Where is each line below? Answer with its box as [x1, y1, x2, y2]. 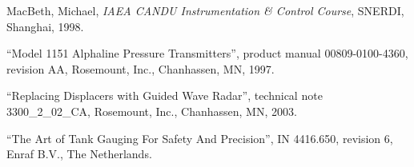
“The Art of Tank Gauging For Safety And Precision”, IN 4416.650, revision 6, [6, 129, 393, 146]
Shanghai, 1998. [6, 18, 84, 34]
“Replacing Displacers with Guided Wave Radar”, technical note [6, 87, 323, 104]
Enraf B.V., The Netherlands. [6, 145, 152, 162]
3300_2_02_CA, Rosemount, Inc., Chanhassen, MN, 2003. [6, 102, 297, 119]
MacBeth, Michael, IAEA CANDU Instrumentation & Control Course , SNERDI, [6, 2, 404, 18]
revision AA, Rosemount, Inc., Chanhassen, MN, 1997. [6, 60, 275, 77]
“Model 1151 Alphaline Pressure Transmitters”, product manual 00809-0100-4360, [6, 45, 408, 62]
